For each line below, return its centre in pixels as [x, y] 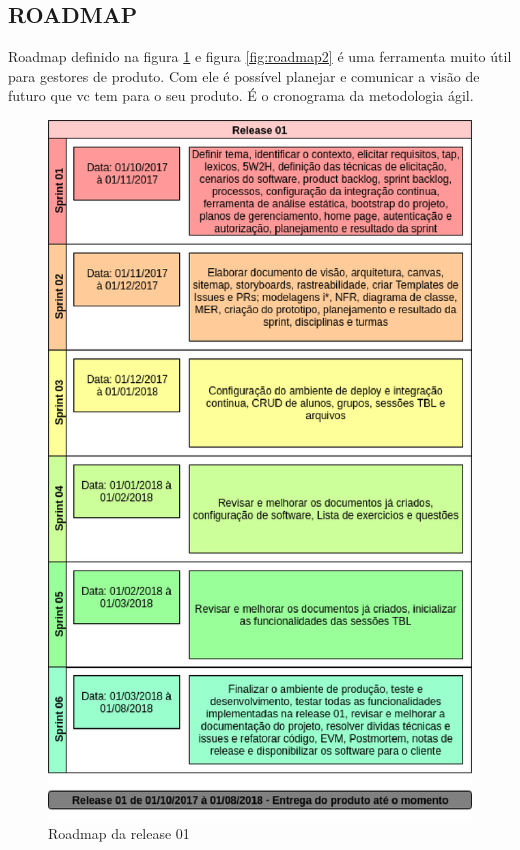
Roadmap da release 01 [119, 832]
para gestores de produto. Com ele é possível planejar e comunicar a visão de [244, 75]
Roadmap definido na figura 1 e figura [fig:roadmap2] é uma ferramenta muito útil [260, 56]
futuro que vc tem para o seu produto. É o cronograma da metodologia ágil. [241, 95]
